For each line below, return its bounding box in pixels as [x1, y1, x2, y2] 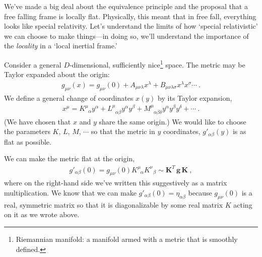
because [188, 187, 212, 198]
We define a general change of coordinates [4, 92, 134, 103]
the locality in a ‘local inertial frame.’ [4, 40, 117, 51]
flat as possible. [4, 136, 51, 147]
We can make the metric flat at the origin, [4, 153, 135, 164]
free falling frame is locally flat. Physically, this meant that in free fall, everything [4, 11, 256, 21]
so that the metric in [91, 126, 155, 137]
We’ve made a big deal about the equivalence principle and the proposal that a [4, 1, 248, 11]
